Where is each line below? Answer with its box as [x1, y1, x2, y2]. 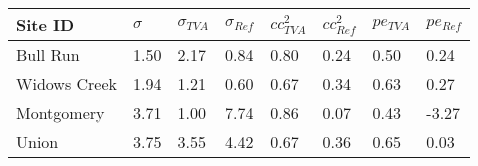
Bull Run [16, 43, 80, 66]
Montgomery [16, 101, 105, 124]
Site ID [16, 13, 75, 36]
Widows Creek [16, 72, 118, 95]
